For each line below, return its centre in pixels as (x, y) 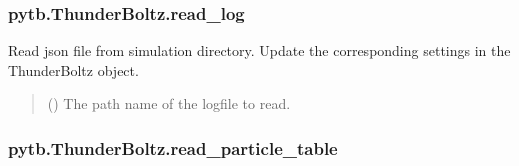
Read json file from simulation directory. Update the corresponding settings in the (259, 50)
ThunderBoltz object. (73, 69)
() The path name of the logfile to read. (169, 103)
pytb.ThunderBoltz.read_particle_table (173, 147)
